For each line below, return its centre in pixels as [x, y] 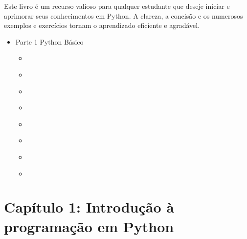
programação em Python [89, 226]
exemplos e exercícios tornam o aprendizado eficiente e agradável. [102, 25]
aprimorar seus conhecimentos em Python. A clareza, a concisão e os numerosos [123, 15]
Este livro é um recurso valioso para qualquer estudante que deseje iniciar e [117, 6]
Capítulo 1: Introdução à [89, 207]
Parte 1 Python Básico [49, 41]
